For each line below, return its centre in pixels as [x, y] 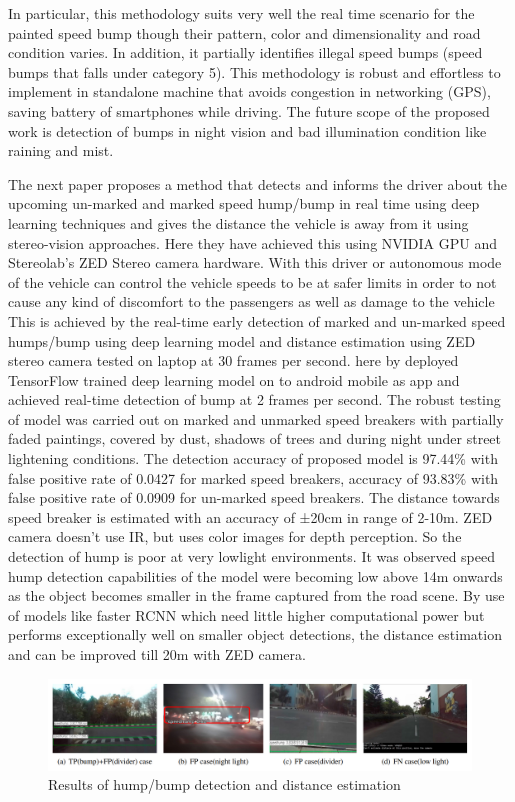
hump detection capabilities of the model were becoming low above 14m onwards [255, 575]
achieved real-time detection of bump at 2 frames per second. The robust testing [254, 399]
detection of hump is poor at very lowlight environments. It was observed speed [252, 556]
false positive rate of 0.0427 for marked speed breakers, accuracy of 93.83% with [253, 477]
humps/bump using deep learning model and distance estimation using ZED [242, 340]
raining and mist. [61, 150]
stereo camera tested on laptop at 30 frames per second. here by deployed [233, 360]
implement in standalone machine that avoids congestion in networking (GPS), [249, 91]
